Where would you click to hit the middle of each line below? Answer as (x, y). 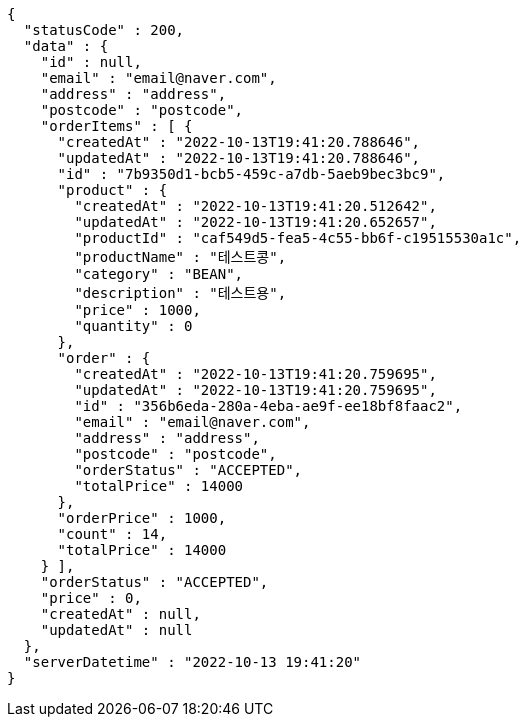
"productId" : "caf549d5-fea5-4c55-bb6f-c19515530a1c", (298, 238)
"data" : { (66, 46)
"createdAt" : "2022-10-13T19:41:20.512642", (255, 206)
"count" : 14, (112, 534)
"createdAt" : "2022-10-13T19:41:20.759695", (255, 374)
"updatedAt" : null (116, 630)
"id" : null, (91, 62)
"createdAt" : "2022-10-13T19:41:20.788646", (239, 142)
